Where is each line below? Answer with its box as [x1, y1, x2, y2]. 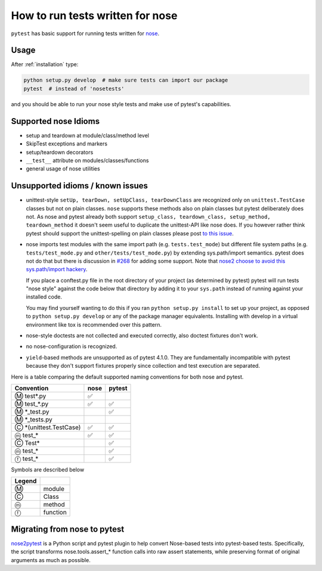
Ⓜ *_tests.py [14, 415, 53, 423]
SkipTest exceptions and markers [26, 140, 107, 147]
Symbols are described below [11, 466, 85, 473]
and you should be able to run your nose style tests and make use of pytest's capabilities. [11, 100, 232, 107]
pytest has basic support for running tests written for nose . [11, 30, 160, 37]
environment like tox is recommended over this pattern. [26, 321, 162, 328]
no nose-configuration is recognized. [26, 343, 117, 350]
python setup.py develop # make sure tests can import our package [23, 77, 228, 83]
